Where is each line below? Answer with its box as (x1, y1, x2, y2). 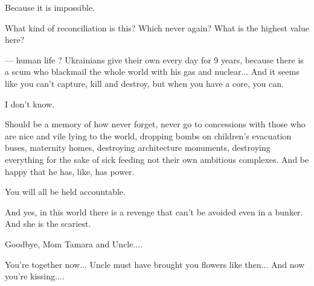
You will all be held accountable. (5, 185, 126, 198)
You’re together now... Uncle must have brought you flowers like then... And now (5, 258, 305, 270)
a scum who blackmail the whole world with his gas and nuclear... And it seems (5, 65, 300, 78)
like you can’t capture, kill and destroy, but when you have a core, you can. (5, 77, 284, 89)
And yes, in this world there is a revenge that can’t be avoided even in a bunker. (5, 205, 303, 218)
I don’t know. (5, 97, 55, 110)
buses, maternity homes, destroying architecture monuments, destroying (5, 141, 271, 154)
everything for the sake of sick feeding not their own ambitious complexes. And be (5, 153, 309, 165)
